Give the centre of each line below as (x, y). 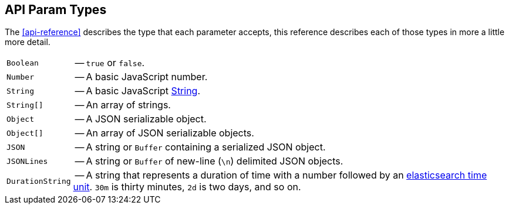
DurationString (39, 181)
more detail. (28, 42)
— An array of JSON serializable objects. (164, 133)
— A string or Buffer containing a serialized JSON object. (200, 147)
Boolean (23, 63)
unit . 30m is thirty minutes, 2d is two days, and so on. (187, 187)
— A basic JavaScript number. (141, 77)
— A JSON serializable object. (141, 119)
